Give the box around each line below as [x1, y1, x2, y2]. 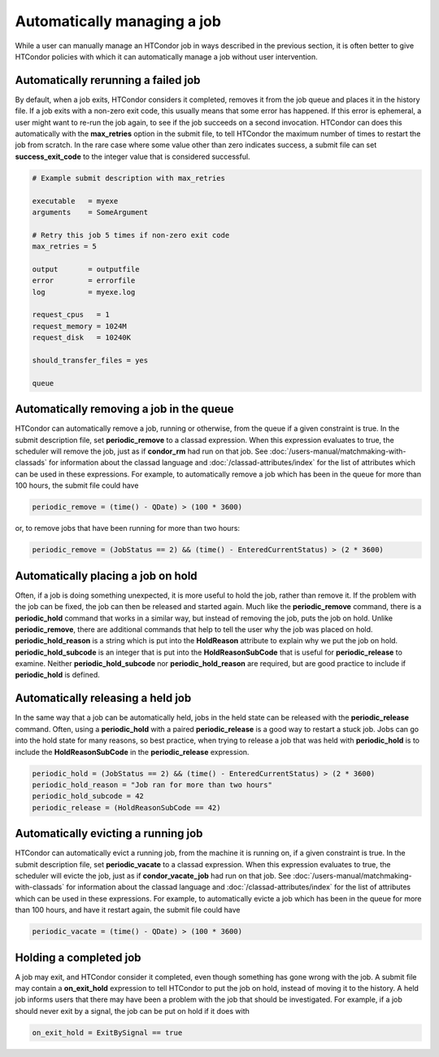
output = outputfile [32, 265, 140, 274]
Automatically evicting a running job [15, 827, 203, 840]
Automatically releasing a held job [15, 691, 192, 705]
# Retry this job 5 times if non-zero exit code [32, 230, 230, 239]
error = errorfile [32, 276, 136, 285]
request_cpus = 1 [32, 310, 110, 319]
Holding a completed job [15, 950, 141, 964]
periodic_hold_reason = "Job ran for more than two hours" [32, 780, 272, 789]
